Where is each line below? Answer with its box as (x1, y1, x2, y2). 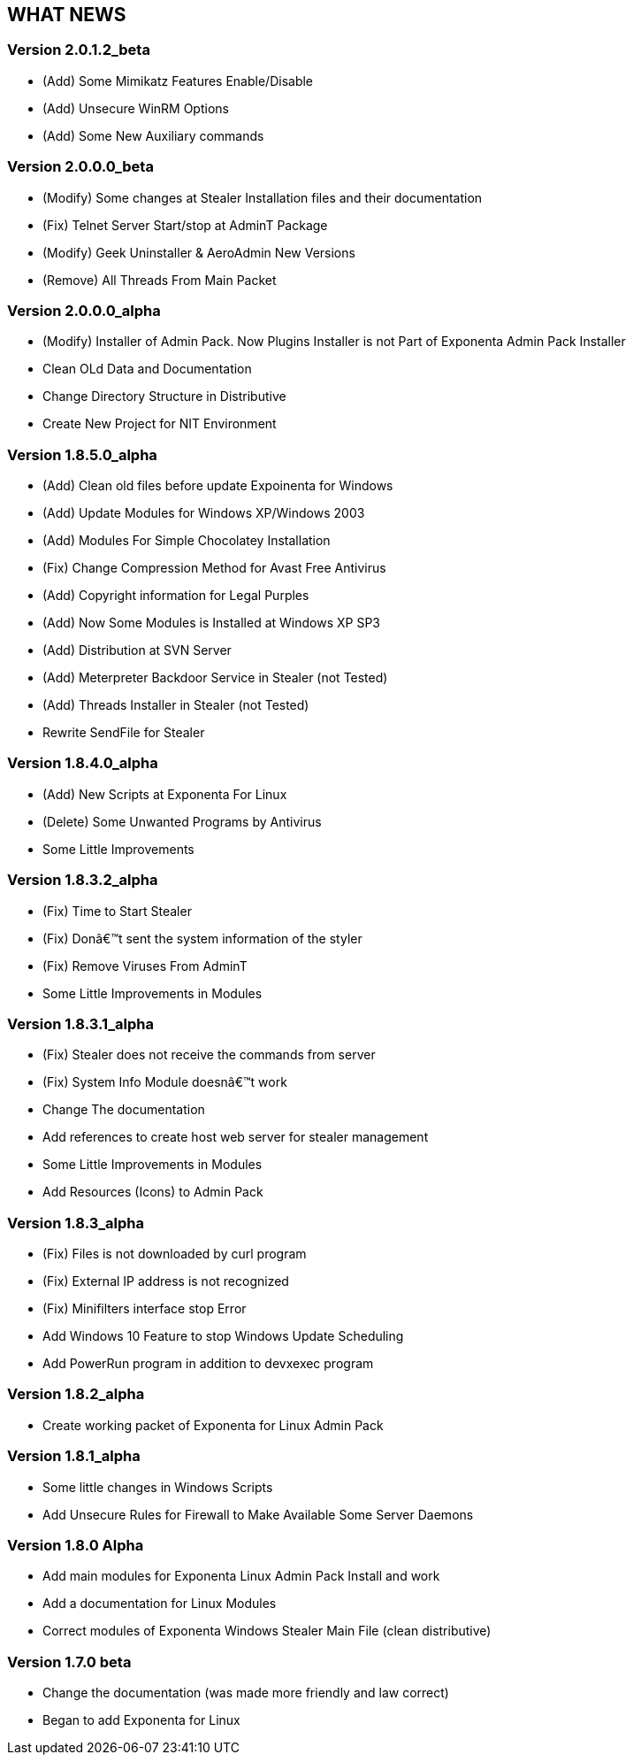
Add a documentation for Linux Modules (42, 1596, 277, 1612)
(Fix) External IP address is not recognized (42, 1273, 289, 1289)
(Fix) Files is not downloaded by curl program (42, 1246, 307, 1262)
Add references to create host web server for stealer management (42, 1129, 429, 1145)
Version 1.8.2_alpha (7, 1385, 145, 1404)
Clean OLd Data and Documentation (42, 361, 252, 377)
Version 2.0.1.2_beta (7, 41, 150, 59)
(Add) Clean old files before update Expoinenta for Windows (42, 478, 393, 494)
